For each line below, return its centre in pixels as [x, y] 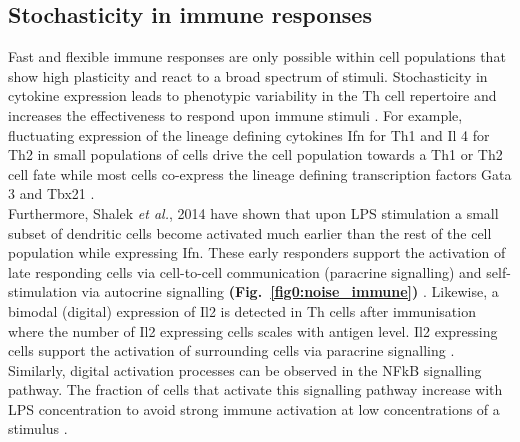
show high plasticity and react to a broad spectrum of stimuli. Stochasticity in [248, 75]
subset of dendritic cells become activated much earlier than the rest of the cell [250, 232]
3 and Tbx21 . [51, 193]
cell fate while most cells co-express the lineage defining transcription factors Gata [260, 173]
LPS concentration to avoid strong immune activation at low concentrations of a [254, 408]
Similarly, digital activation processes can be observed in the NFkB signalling [245, 369]
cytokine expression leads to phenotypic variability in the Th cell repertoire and [252, 95]
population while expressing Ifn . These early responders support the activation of [257, 252]
